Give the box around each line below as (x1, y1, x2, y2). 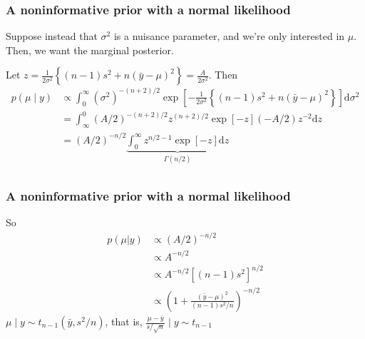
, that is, (105, 314, 143, 328)
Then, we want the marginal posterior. (6, 42, 174, 57)
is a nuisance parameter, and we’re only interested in (113, 29, 345, 44)
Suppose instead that (6, 29, 98, 44)
